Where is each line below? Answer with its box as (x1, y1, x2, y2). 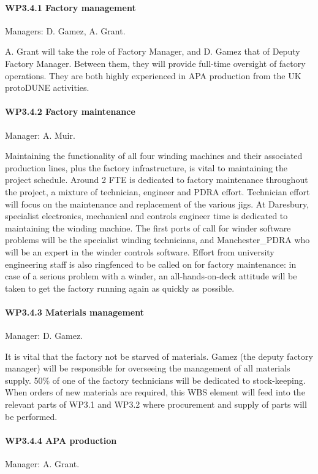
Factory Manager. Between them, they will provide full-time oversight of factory (5, 56, 306, 69)
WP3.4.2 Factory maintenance (5, 105, 135, 118)
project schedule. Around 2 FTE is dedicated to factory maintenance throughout (5, 173, 308, 186)
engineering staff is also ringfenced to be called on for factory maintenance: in (5, 257, 297, 270)
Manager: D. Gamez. (5, 329, 83, 342)
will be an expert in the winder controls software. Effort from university (5, 245, 274, 258)
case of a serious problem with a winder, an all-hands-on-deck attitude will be (5, 270, 297, 282)
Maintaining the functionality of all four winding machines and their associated (5, 149, 303, 162)
